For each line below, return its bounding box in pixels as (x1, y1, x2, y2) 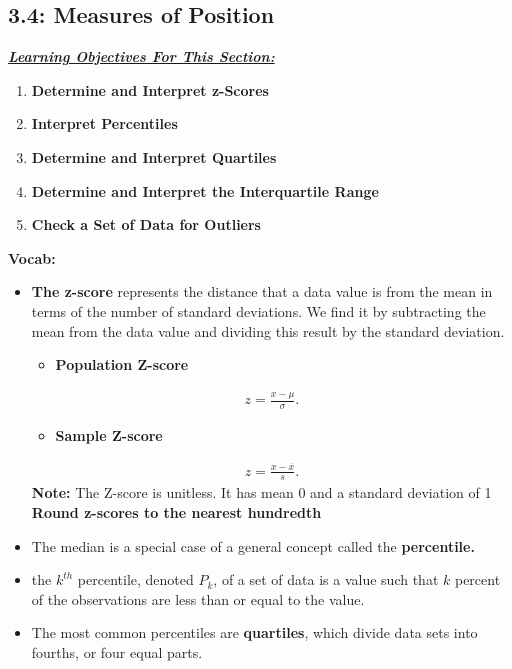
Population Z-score (55, 354, 189, 375)
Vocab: (8, 247, 56, 268)
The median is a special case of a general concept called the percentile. (31, 535, 475, 556)
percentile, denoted (77, 569, 194, 590)
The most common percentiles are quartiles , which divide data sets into (31, 622, 478, 643)
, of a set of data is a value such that (213, 569, 439, 590)
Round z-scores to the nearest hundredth (31, 502, 322, 523)
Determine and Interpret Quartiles (31, 146, 277, 167)
